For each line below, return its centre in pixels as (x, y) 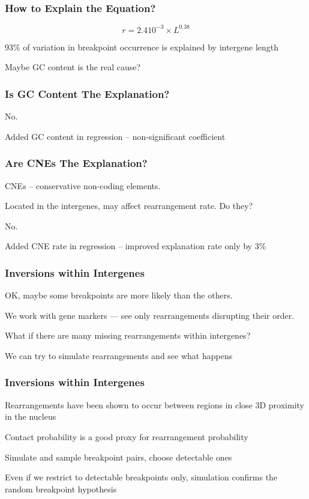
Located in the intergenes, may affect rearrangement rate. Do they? (129, 206)
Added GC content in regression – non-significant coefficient (115, 136)
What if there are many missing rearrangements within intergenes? (128, 335)
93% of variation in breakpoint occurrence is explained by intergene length (142, 47)
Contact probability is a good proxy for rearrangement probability (127, 436)
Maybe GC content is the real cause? (73, 67)
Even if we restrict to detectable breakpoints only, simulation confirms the (141, 477)
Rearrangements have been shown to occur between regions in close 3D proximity (154, 404)
